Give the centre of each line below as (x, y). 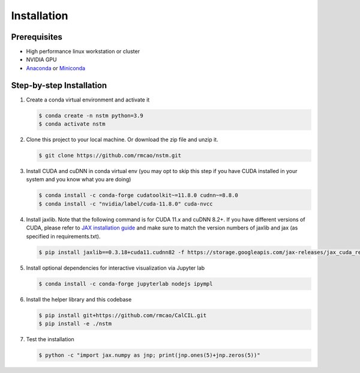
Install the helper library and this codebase (79, 299)
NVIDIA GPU (41, 59)
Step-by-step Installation (59, 85)
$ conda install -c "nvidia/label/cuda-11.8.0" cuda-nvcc (126, 204)
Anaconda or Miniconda (56, 68)
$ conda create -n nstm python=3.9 (91, 115)
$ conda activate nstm (72, 124)
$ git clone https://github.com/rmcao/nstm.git (110, 156)
